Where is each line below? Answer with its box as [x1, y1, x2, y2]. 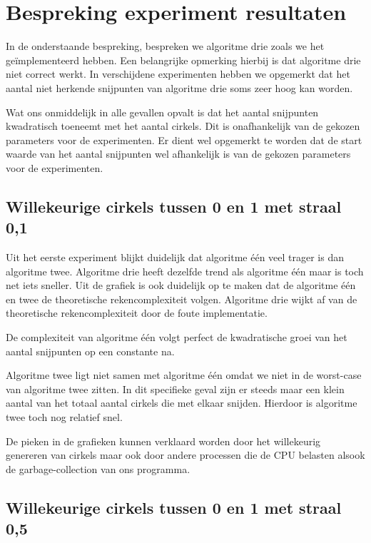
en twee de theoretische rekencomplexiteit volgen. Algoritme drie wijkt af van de [6, 291, 357, 306]
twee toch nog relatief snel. [6, 410, 123, 424]
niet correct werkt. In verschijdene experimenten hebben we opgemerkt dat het [6, 66, 350, 81]
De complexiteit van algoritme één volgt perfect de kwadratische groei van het [6, 330, 347, 345]
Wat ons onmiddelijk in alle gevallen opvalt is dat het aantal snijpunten [6, 104, 319, 119]
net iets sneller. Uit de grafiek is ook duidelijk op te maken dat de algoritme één [6, 278, 356, 293]
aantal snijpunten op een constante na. [6, 343, 175, 358]
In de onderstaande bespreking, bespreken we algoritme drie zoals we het [6, 39, 325, 54]
